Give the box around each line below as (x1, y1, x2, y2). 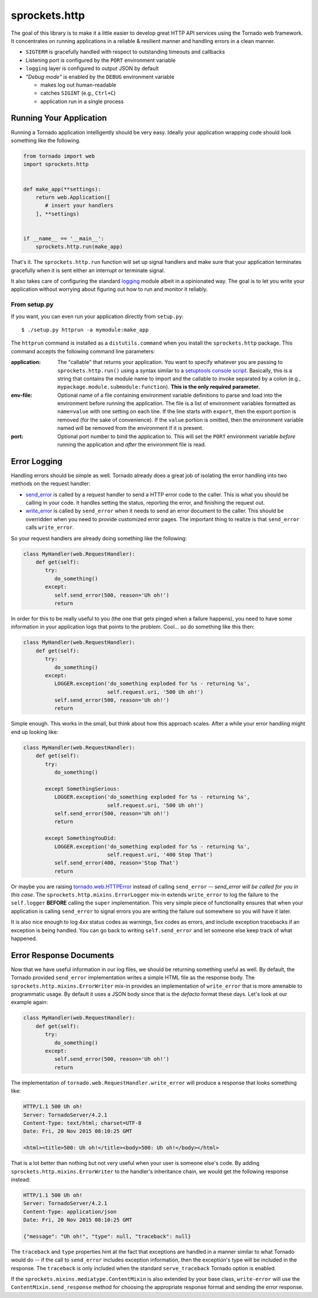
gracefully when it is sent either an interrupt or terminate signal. (11, 267, 165, 274)
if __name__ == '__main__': (23, 235, 104, 241)
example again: (11, 999, 48, 1006)
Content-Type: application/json (23, 1208, 117, 1215)
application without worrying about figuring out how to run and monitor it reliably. (11, 286, 208, 293)
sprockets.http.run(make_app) (35, 243, 123, 250)
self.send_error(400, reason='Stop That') (54, 860, 179, 866)
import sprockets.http (23, 161, 89, 168)
